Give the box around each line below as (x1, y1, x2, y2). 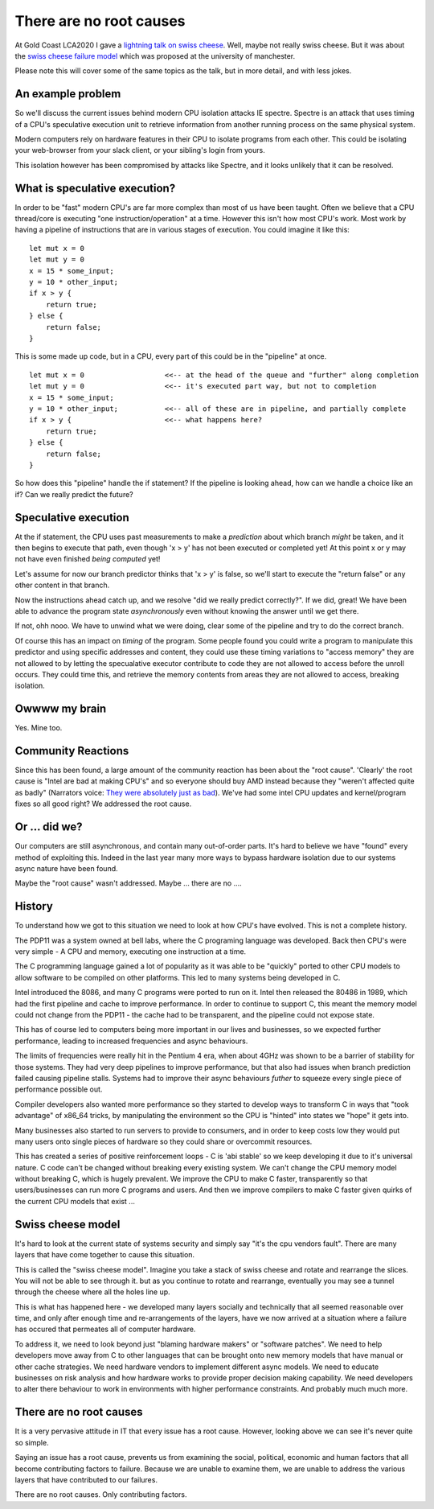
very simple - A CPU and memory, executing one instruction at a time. (14, 947, 247, 956)
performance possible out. (14, 1084, 103, 1094)
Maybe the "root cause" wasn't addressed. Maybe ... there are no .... (14, 878, 243, 888)
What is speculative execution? (14, 181, 176, 195)
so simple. (14, 1437, 49, 1447)
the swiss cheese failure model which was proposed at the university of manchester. (14, 51, 296, 60)
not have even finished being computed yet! (14, 554, 161, 564)
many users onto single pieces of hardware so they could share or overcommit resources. (14, 1137, 313, 1146)
